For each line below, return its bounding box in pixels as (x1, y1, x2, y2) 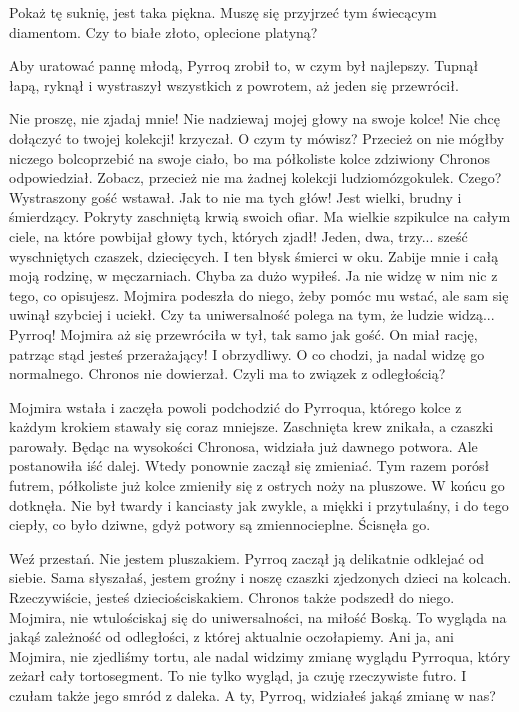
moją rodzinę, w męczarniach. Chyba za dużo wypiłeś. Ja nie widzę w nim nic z (9, 265, 498, 286)
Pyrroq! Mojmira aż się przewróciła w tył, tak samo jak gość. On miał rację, (9, 323, 478, 344)
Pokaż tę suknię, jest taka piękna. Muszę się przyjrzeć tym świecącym (9, 2, 437, 22)
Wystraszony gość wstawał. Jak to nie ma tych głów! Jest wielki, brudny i (9, 186, 462, 207)
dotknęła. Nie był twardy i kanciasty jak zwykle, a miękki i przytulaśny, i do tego (9, 494, 509, 515)
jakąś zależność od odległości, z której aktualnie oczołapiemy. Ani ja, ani (9, 626, 454, 647)
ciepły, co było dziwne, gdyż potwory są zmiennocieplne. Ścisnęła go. (9, 514, 431, 535)
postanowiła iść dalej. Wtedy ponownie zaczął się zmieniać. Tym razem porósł (9, 455, 490, 476)
